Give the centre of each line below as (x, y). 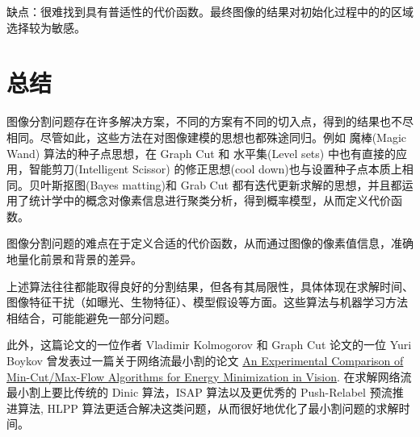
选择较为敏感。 (46, 27)
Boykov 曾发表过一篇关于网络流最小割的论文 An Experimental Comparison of (205, 361)
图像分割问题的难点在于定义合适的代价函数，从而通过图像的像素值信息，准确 (210, 243)
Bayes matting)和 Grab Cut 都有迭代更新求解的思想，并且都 (246, 184)
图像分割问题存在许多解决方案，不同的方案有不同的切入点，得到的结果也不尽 (210, 121)
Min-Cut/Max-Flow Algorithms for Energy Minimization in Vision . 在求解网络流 (209, 376)
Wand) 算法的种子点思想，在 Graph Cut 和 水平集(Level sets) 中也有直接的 (201, 153)
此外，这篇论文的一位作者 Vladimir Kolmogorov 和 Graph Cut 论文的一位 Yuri (209, 345)
